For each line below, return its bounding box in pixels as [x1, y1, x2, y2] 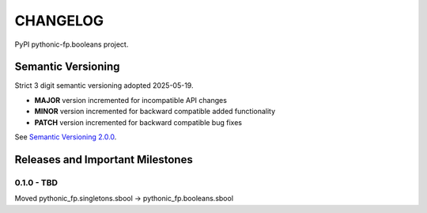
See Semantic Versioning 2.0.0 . [14, 132, 117, 142]
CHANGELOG [14, 12, 104, 29]
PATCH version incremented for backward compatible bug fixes [34, 117, 243, 127]
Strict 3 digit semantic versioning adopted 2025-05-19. [14, 81, 194, 90]
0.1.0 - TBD [14, 177, 59, 188]
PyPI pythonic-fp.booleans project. [14, 40, 129, 49]
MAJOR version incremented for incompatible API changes [34, 95, 227, 105]
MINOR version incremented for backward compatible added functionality [34, 107, 276, 116]
